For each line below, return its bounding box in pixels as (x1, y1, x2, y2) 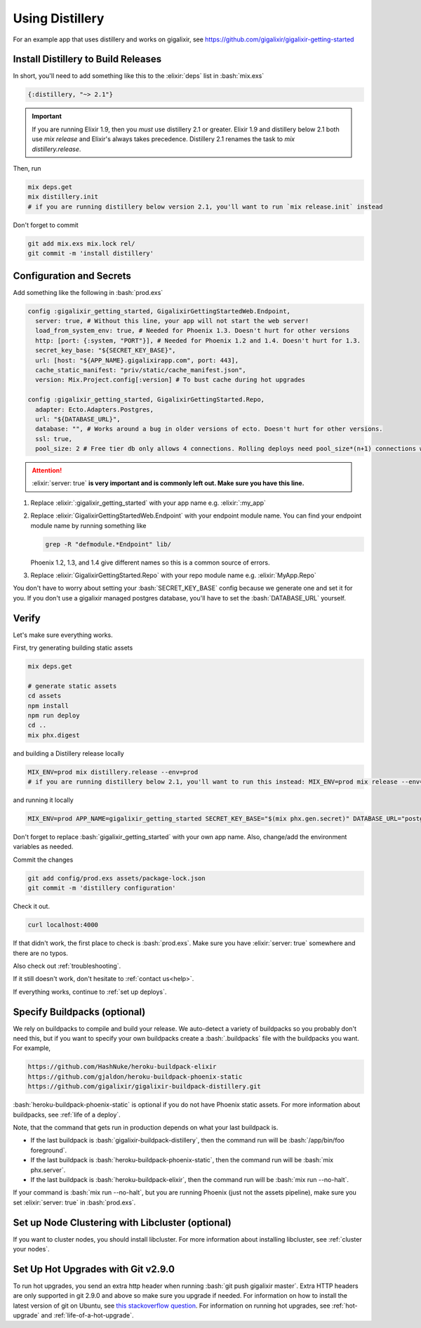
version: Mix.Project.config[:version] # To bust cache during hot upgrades (35, 376, 305, 384)
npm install (27, 702, 69, 709)
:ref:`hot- (331, 1301, 358, 1310)
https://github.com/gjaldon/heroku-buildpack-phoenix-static (27, 1072, 243, 1081)
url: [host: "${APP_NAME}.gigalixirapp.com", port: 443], (35, 356, 239, 364)
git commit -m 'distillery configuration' (27, 884, 176, 892)
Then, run (13, 164, 41, 172)
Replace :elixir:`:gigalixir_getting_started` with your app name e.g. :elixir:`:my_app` (30, 499, 267, 507)
